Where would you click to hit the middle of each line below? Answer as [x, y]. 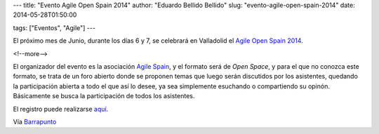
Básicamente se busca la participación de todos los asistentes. [104, 96]
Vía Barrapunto [35, 121]
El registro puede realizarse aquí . [61, 109]
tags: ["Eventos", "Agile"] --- [54, 27]
